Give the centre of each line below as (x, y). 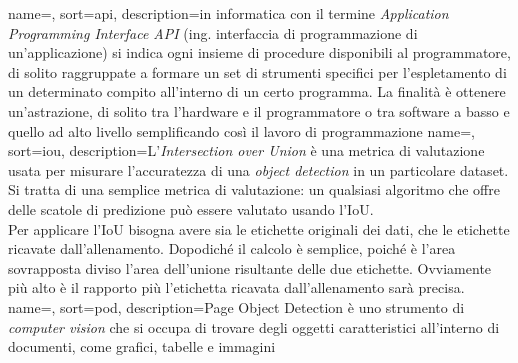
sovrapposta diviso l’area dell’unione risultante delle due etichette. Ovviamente (250, 267)
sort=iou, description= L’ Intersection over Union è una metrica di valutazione (246, 150)
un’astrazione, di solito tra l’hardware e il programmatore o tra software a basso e (259, 110)
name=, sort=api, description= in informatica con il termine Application (228, 13)
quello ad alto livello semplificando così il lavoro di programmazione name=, (241, 130)
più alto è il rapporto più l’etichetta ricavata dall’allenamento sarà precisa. (236, 287)
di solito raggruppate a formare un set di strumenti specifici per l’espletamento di (257, 71)
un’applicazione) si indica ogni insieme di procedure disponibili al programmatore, (259, 52)
